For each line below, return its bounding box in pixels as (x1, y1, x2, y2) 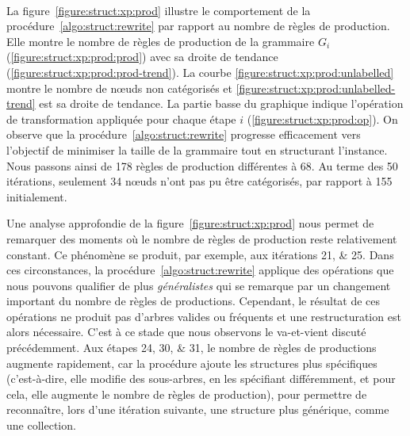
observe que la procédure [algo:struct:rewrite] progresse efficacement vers (6, 126, 361, 143)
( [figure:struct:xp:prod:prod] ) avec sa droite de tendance (6, 48, 278, 65)
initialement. (6, 188, 67, 205)
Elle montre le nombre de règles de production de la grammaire (6, 33, 315, 49)
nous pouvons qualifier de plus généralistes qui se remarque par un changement (6, 277, 391, 293)
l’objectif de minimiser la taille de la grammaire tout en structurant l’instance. (6, 141, 388, 158)
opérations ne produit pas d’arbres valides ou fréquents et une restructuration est (6, 308, 401, 324)
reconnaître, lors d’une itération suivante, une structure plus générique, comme (6, 401, 389, 418)
